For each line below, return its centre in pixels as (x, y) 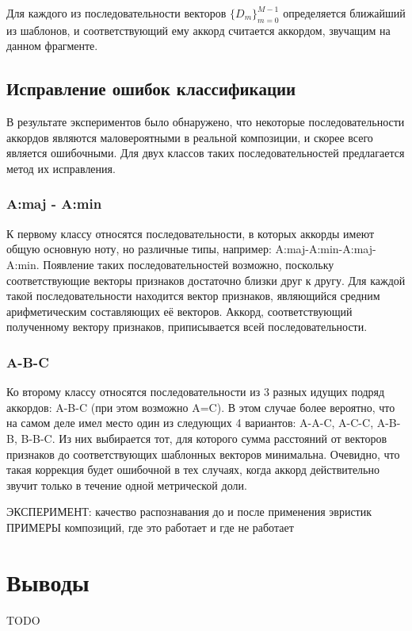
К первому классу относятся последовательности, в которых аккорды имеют (191, 233)
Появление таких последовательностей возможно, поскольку (189, 264)
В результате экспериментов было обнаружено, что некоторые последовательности (206, 122)
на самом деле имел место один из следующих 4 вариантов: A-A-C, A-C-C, (190, 423)
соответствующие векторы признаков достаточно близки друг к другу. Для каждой (206, 280)
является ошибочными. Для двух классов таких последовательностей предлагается (206, 153)
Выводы (48, 581)
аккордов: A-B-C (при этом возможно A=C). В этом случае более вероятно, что (201, 407)
